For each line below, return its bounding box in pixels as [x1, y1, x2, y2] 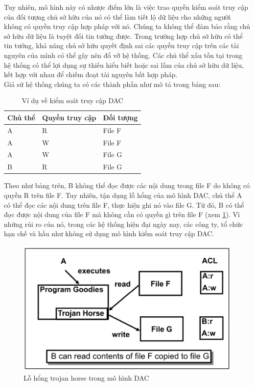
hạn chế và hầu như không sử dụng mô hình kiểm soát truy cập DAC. [4, 228, 214, 239]
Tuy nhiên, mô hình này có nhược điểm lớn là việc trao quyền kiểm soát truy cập [4, 2, 249, 12]
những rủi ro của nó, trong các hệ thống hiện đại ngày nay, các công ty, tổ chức [4, 219, 243, 229]
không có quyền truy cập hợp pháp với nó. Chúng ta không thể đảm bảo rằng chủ [4, 21, 250, 31]
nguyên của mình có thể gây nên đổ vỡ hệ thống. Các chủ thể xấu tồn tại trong [4, 50, 243, 60]
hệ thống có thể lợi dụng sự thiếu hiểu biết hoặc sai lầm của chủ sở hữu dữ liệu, [4, 59, 244, 70]
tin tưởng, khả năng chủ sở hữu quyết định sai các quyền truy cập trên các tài [4, 40, 239, 51]
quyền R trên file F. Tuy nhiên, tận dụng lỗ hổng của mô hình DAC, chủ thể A [4, 190, 242, 200]
